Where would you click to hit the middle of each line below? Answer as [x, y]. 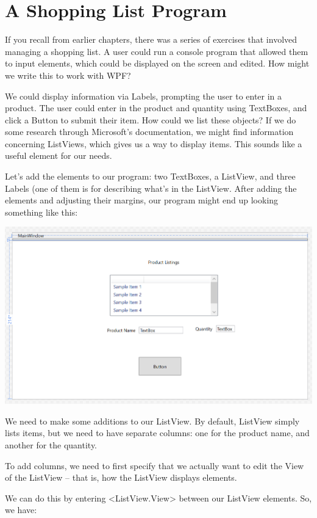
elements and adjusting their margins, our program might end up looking [142, 200]
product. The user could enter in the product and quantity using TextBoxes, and [156, 108]
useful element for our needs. [59, 155]
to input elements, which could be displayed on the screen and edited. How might [157, 63]
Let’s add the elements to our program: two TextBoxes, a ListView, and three [150, 176]
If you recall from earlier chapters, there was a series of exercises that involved [151, 39]
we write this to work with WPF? [68, 75]
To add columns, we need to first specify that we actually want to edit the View [155, 465]
